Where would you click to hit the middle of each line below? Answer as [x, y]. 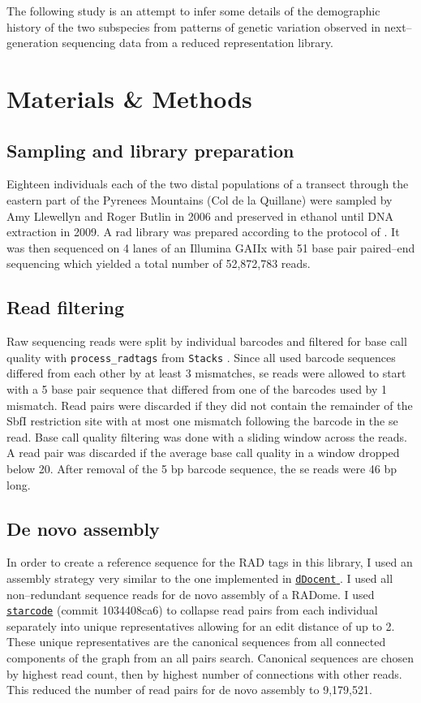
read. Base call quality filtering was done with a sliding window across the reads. [207, 436]
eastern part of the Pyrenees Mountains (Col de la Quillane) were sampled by [200, 199]
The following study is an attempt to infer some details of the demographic [193, 11]
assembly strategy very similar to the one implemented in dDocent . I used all [200, 578]
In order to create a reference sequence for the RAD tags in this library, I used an [210, 562]
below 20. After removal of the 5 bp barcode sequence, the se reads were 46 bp [202, 468]
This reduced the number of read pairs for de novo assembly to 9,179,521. [189, 690]
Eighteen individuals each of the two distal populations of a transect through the [208, 184]
